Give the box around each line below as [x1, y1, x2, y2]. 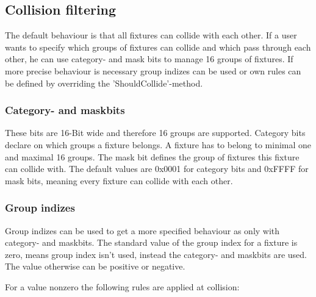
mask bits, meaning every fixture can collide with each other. [5, 174, 233, 187]
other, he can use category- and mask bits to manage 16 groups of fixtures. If [5, 52, 293, 65]
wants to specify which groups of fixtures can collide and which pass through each [5, 40, 311, 53]
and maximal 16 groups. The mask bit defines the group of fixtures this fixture [5, 150, 300, 163]
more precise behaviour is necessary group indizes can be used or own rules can [5, 64, 301, 77]
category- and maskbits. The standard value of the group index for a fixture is [5, 236, 298, 249]
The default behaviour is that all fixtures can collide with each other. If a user [5, 29, 297, 41]
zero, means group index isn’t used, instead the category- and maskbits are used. [5, 248, 307, 260]
